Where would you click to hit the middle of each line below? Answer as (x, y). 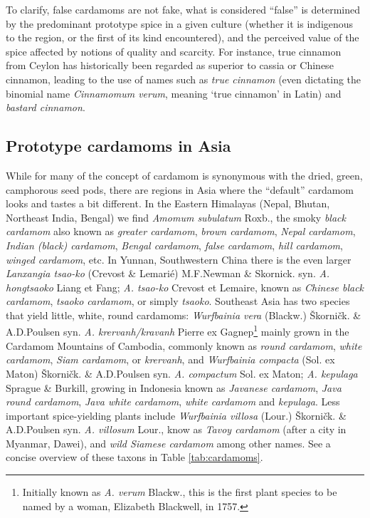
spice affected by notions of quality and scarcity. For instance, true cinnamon (174, 51)
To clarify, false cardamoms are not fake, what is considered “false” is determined (183, 9)
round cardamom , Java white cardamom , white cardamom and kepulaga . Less (173, 402)
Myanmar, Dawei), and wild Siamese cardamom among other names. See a (168, 443)
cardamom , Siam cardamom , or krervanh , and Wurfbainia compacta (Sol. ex (170, 359)
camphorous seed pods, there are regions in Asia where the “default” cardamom (180, 189)
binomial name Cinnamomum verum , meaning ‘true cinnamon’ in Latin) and (174, 93)
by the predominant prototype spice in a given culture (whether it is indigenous (180, 23)
